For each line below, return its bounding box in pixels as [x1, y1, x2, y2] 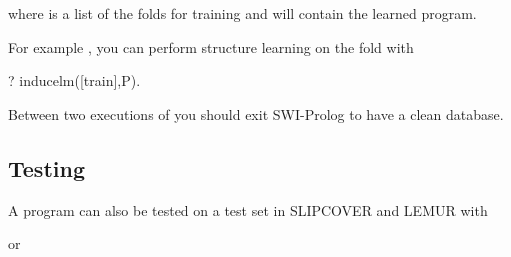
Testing [8, 152, 85, 183]
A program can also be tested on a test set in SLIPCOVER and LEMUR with [8, 199, 488, 220]
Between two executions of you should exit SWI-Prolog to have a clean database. [8, 103, 504, 124]
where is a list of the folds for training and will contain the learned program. [8, 3, 477, 23]
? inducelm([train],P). [8, 70, 141, 91]
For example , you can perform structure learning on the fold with [8, 36, 414, 57]
